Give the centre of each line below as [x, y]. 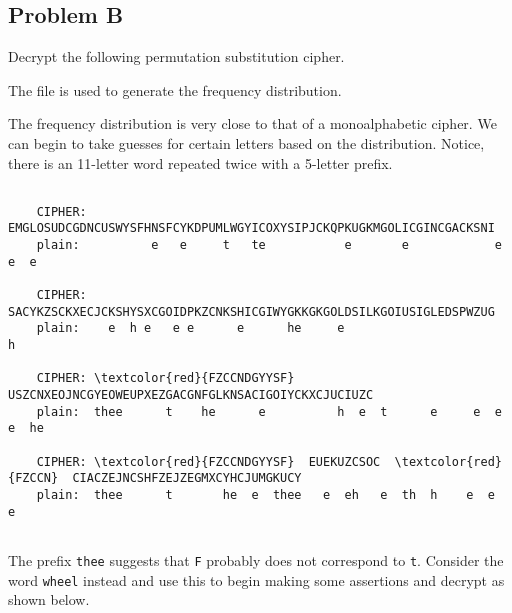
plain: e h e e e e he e [190, 328]
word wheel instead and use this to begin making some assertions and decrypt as [256, 579]
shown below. [49, 599]
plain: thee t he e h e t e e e [269, 411]
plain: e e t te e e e [269, 245]
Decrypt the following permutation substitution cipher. [176, 56]
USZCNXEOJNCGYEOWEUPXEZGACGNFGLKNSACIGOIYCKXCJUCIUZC [191, 395]
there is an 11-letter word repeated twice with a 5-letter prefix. [200, 162]
